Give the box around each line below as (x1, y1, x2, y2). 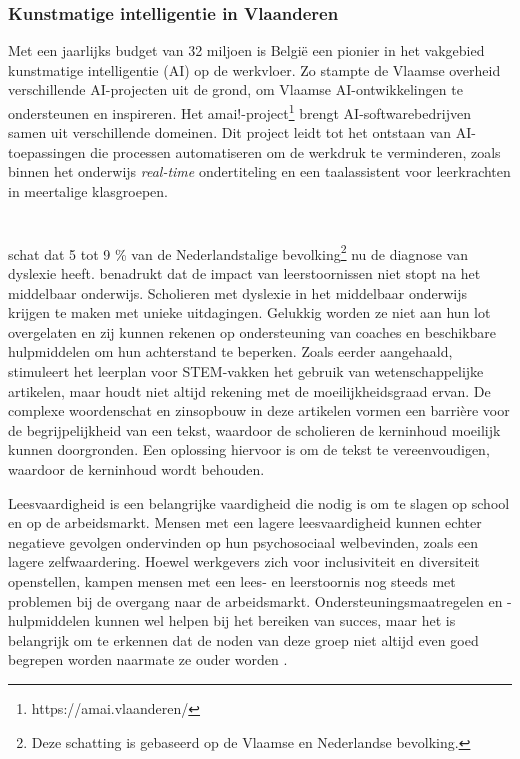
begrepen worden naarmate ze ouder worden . (8, 649, 288, 670)
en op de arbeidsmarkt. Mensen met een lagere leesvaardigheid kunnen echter (8, 512, 482, 533)
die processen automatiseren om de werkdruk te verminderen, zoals (90, 141, 501, 162)
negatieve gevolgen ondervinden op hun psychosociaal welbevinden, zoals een (8, 531, 479, 552)
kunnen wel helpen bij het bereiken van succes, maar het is (94, 610, 456, 631)
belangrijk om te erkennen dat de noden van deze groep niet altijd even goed (8, 629, 479, 650)
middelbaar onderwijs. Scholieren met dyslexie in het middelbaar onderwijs (8, 282, 467, 303)
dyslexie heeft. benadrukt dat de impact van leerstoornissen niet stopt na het (8, 263, 481, 284)
